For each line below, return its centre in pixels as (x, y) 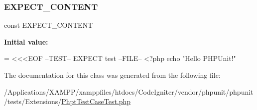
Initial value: (26, 41)
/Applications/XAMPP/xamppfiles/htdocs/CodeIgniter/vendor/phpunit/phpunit (129, 91)
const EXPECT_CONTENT (49, 25)
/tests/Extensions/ (33, 101)
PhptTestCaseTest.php (96, 101)
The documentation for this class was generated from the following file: (112, 75)
